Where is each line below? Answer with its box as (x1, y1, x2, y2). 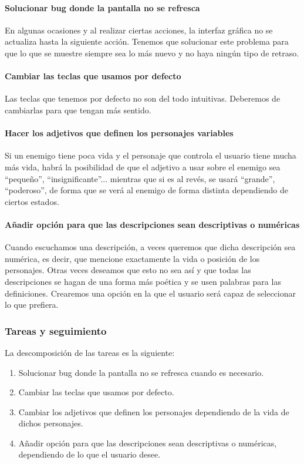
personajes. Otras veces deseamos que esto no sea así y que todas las (5, 264, 251, 276)
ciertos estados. (5, 195, 59, 207)
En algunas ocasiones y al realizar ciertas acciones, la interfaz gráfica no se (5, 23, 273, 36)
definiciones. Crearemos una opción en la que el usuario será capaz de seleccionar (5, 287, 296, 299)
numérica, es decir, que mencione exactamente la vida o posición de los (5, 252, 260, 264)
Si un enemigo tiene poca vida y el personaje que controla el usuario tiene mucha (5, 149, 296, 162)
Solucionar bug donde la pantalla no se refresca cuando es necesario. (18, 366, 264, 378)
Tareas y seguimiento (5, 323, 107, 338)
